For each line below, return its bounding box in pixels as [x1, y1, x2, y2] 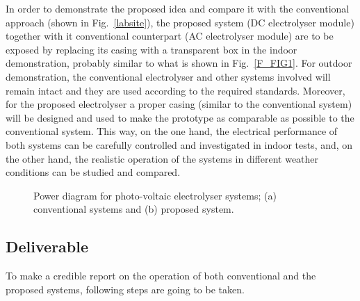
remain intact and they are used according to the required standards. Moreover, [6, 83, 345, 97]
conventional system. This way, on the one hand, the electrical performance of [6, 124, 338, 138]
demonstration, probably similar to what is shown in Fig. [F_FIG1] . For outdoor [6, 56, 352, 70]
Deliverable [6, 236, 89, 257]
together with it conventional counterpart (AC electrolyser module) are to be [6, 29, 334, 43]
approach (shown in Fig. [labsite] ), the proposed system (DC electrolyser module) [6, 15, 354, 29]
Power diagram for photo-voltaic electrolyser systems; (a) [33, 188, 277, 202]
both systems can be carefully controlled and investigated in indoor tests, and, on [6, 137, 353, 152]
